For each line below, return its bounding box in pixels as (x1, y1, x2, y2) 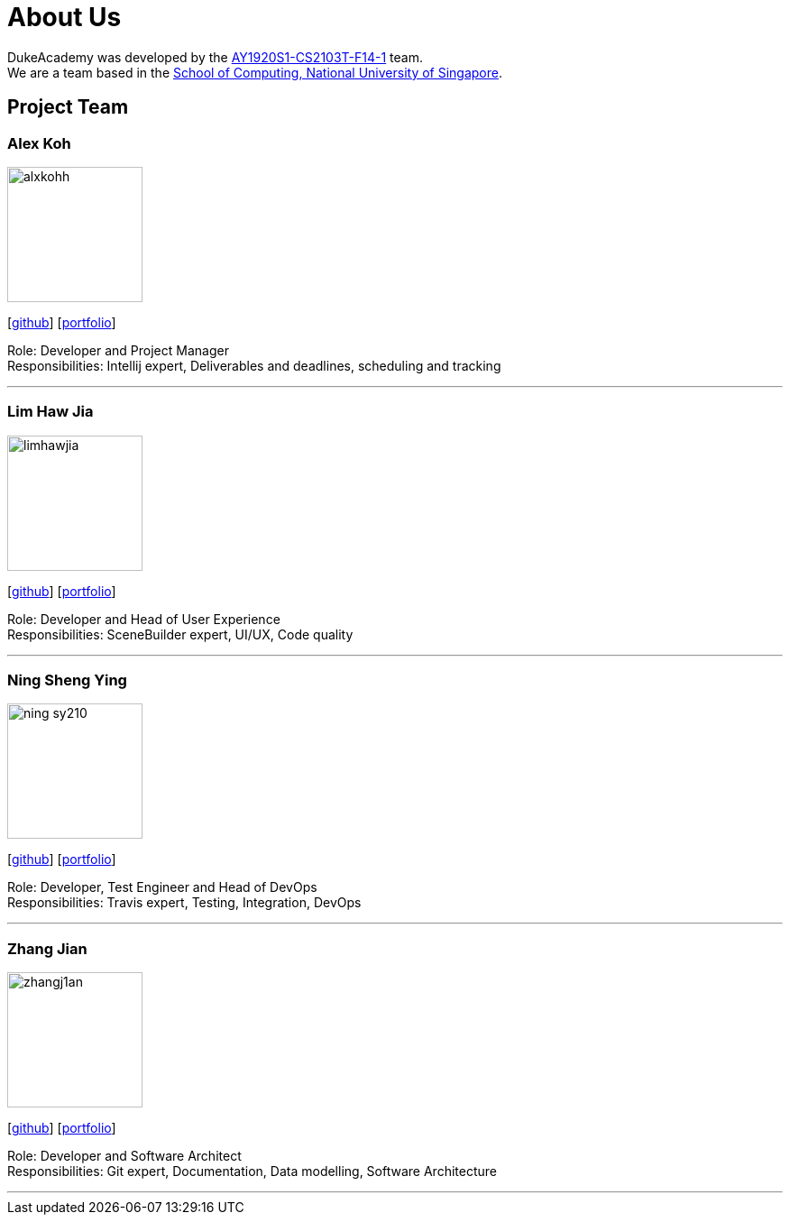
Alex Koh (7, 133, 71, 152)
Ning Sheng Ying (7, 671, 127, 690)
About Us (7, 2, 122, 32)
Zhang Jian (7, 939, 87, 958)
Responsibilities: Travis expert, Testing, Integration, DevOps (7, 895, 362, 911)
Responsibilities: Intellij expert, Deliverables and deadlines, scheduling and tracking (7, 357, 501, 373)
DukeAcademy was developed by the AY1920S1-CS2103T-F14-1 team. (7, 49, 423, 65)
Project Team (7, 96, 129, 119)
